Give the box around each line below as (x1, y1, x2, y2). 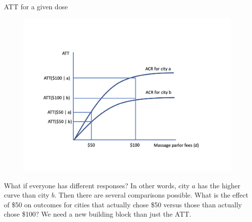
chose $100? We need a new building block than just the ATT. (4, 209, 191, 219)
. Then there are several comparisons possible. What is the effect (54, 190, 249, 200)
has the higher (198, 180, 241, 190)
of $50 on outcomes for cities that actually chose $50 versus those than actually (4, 199, 242, 209)
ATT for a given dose (4, 1, 68, 11)
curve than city (4, 190, 49, 200)
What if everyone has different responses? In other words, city (4, 180, 190, 190)
